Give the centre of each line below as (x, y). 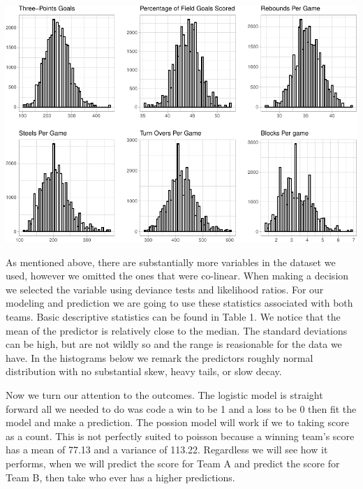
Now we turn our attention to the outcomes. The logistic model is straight (164, 395)
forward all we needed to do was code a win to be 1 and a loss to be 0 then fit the (181, 408)
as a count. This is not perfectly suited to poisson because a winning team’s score (180, 436)
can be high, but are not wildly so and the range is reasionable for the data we (174, 344)
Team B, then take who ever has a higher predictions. (120, 477)
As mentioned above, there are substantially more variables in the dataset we (171, 262)
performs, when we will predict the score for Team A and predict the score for (173, 463)
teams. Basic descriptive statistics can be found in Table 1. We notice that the (173, 317)
